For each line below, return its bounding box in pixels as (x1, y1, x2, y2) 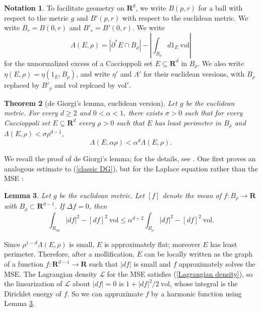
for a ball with (198, 3, 243, 13)
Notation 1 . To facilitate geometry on (4, 3, 124, 13)
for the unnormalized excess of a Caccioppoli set (4, 57, 153, 68)
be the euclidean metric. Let (59, 190, 145, 200)
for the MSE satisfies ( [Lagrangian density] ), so (107, 268, 253, 279)
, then (89, 201, 107, 211)
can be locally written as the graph (144, 248, 252, 259)
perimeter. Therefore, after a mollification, (4, 248, 135, 259)
